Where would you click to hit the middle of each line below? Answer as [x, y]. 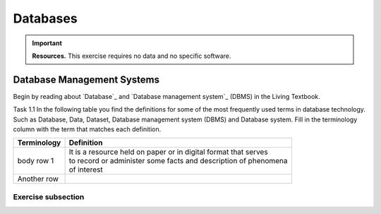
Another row [38, 179]
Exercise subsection [49, 196]
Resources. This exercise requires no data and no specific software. [132, 56]
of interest [86, 170]
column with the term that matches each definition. [87, 129]
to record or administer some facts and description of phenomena [179, 161]
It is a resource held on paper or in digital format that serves [168, 152]
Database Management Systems [86, 79]
